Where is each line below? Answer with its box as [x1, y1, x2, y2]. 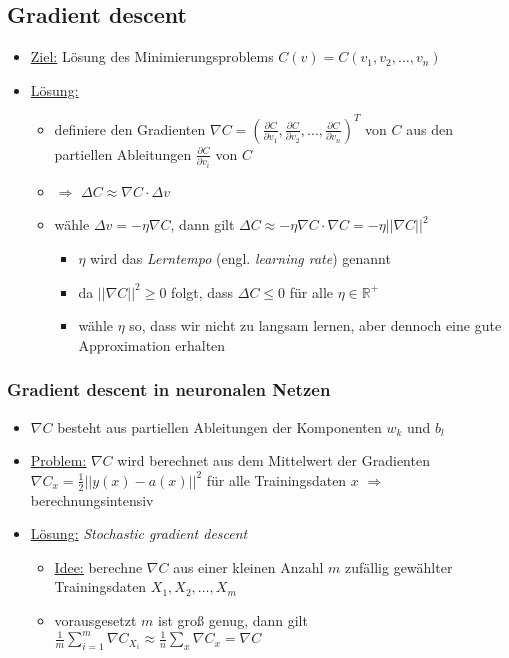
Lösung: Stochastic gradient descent [30, 523, 248, 544]
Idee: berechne [54, 556, 143, 577]
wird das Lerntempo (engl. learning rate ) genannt [90, 248, 391, 269]
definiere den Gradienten [54, 118, 206, 139]
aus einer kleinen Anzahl [173, 556, 324, 577]
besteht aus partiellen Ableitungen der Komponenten [57, 416, 382, 437]
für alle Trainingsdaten [206, 469, 347, 490]
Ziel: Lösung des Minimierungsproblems [30, 46, 274, 67]
